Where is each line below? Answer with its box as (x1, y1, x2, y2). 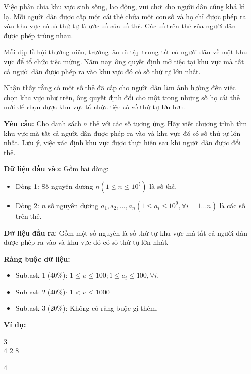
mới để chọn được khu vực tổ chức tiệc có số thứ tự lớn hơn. (4, 102, 186, 112)
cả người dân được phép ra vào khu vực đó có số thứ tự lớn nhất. (4, 66, 201, 76)
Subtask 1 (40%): (15, 270, 68, 280)
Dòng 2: (15, 200, 39, 210)
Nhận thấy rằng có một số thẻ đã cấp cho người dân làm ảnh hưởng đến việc (4, 82, 236, 93)
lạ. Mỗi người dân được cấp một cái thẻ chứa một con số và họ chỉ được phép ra (4, 11, 246, 21)
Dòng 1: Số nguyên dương (15, 181, 93, 191)
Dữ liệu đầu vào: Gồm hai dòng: (4, 163, 109, 174)
